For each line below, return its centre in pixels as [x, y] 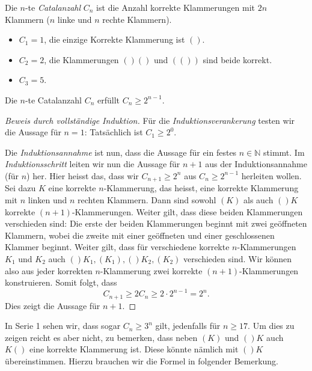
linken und [47, 199]
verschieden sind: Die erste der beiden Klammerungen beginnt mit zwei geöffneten [156, 223]
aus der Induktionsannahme [256, 164]
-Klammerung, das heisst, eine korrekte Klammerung [201, 188]
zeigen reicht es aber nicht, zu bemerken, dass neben [101, 337]
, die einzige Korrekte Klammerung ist [115, 39]
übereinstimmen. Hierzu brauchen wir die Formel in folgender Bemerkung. [142, 361]
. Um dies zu [271, 326]
